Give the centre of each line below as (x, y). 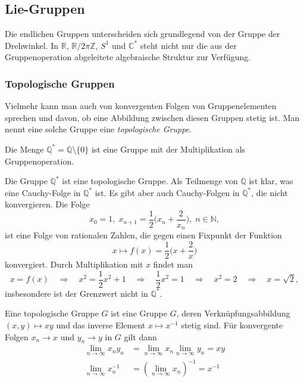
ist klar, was (271, 181)
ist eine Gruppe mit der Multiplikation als (168, 149)
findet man (173, 264)
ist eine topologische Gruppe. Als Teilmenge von (150, 181)
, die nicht (269, 192)
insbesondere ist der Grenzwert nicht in (76, 293)
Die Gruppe (26, 181)
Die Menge (24, 149)
